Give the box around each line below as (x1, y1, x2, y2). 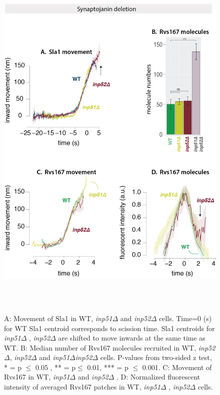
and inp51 (39, 352, 70, 363)
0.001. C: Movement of (142, 362, 212, 372)
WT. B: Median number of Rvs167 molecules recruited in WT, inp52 (4, 342, 215, 353)
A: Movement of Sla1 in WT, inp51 (4, 313, 112, 323)
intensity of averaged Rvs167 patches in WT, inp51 (4, 382, 160, 392)
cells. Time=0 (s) (158, 313, 212, 323)
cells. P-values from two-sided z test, (100, 352, 212, 363)
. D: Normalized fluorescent (116, 372, 200, 382)
